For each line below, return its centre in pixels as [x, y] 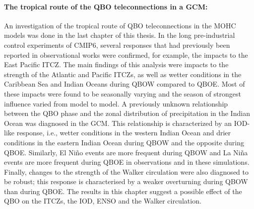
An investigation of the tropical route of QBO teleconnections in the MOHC [120, 25]
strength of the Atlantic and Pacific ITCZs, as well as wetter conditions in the [123, 74]
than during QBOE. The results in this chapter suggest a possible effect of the [123, 191]
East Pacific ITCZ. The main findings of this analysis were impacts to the [116, 64]
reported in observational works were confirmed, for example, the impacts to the [126, 54]
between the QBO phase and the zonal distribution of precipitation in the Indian [127, 113]
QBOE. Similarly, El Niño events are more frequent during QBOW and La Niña [126, 152]
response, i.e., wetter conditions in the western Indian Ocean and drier [124, 133]
